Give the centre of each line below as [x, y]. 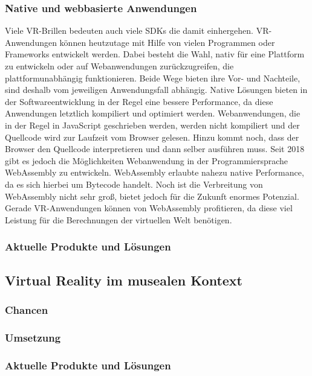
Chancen [27, 309]
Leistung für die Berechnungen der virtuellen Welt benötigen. [119, 219]
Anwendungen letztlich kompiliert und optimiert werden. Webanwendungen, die [153, 113]
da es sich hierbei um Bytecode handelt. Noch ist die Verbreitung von [134, 184]
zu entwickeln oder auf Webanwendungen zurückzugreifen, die [119, 66]
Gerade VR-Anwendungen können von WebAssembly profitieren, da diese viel [149, 208]
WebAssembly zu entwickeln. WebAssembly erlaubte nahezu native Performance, [154, 172]
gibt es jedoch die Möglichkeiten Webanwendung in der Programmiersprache [147, 160]
